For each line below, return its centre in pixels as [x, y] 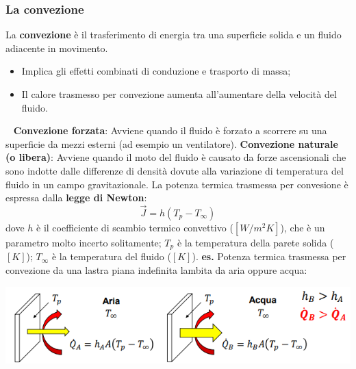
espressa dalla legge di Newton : [76, 198]
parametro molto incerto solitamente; [84, 242]
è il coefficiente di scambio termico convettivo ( [135, 227]
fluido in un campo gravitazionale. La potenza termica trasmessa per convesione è [177, 184]
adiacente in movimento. [57, 48]
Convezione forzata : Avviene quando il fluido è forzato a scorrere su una [170, 130]
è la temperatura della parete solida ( [255, 242]
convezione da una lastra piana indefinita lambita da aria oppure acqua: [156, 270]
